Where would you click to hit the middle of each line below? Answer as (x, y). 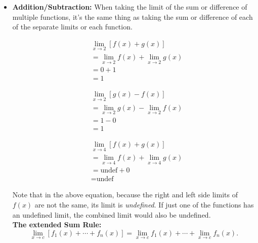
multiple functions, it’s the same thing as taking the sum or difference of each (133, 16)
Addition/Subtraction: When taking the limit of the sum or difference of (130, 7)
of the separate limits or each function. (72, 27)
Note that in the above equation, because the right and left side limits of (125, 195)
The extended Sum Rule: (57, 224)
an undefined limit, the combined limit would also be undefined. (112, 214)
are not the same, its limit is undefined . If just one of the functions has (144, 205)
